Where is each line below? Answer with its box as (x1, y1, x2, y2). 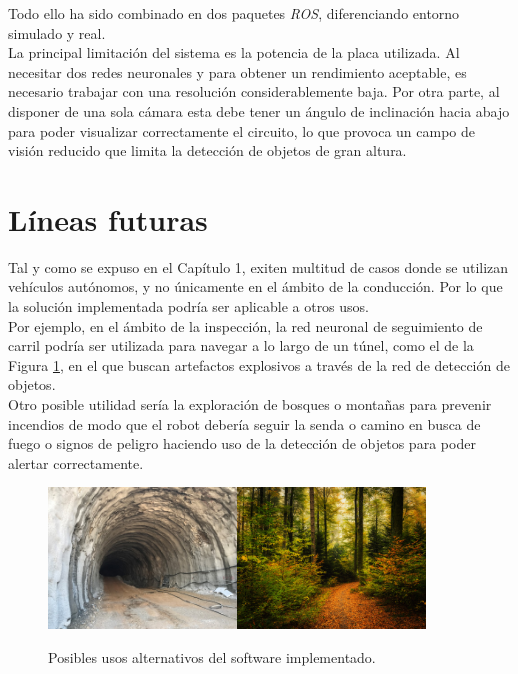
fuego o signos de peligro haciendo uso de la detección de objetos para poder (8, 433, 476, 454)
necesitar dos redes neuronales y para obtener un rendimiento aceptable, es (8, 61, 467, 82)
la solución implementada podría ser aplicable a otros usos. (8, 296, 370, 317)
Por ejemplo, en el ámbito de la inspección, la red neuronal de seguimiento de (8, 315, 483, 336)
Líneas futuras (8, 198, 208, 239)
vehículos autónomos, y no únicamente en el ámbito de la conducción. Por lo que (8, 276, 503, 297)
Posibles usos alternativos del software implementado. (48, 646, 376, 667)
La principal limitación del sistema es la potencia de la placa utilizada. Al (8, 42, 460, 63)
